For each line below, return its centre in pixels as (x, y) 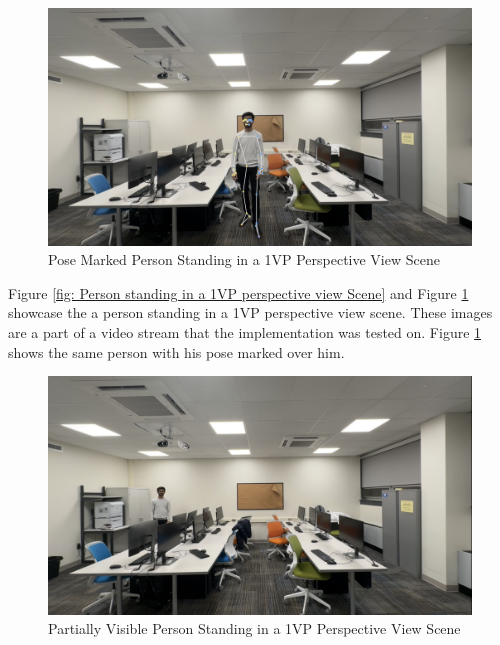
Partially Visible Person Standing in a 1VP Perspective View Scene (254, 628)
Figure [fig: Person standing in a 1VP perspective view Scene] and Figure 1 (238, 292)
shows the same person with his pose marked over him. (176, 351)
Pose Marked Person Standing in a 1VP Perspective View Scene (244, 259)
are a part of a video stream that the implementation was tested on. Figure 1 (245, 332)
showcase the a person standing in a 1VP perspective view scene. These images (250, 312)
